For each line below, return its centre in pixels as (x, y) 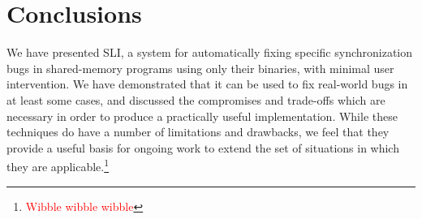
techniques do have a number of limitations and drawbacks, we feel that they (198, 132)
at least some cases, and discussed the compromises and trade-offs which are (196, 99)
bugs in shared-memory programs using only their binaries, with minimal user (200, 68)
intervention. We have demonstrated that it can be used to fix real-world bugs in (207, 84)
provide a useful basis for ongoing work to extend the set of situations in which (203, 147)
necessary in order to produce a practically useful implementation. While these (202, 116)
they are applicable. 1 (58, 165)
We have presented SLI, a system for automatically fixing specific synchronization (210, 52)
